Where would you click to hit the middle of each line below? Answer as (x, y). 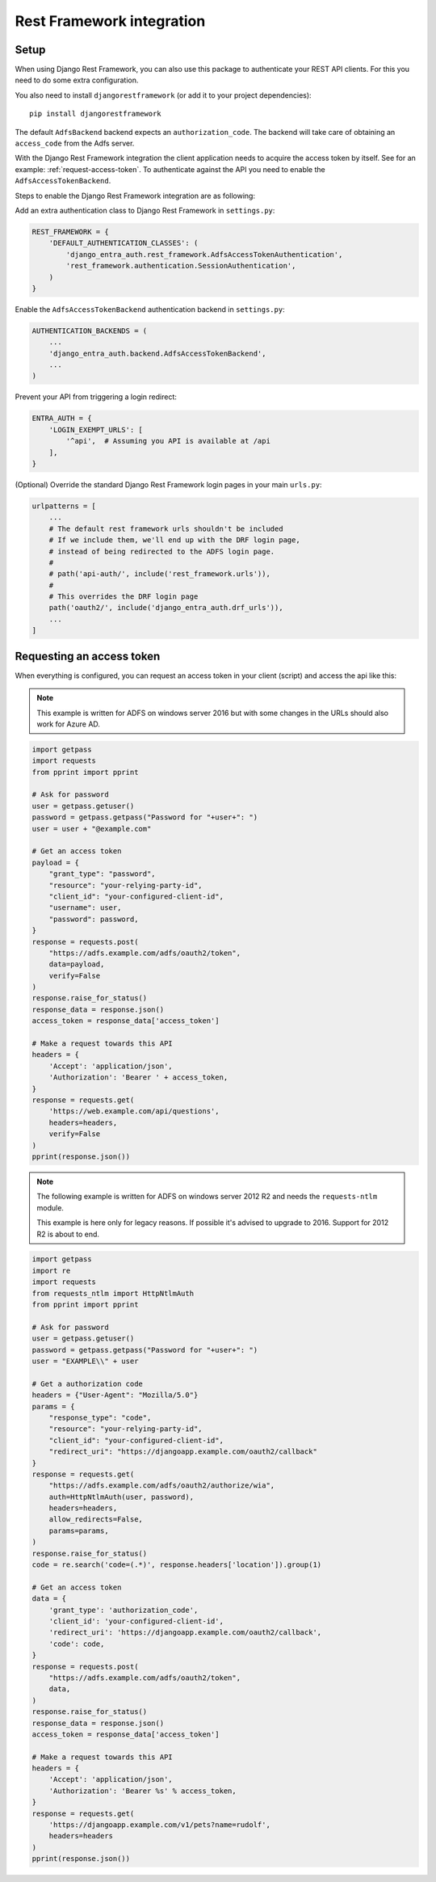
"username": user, (85, 908)
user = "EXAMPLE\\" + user (85, 1361)
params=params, (79, 1530)
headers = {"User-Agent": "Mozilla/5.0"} (115, 1395)
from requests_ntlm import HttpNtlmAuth (113, 1293)
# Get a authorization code (87, 1383)
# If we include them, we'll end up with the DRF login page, (174, 540)
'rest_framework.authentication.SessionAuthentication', (181, 266)
